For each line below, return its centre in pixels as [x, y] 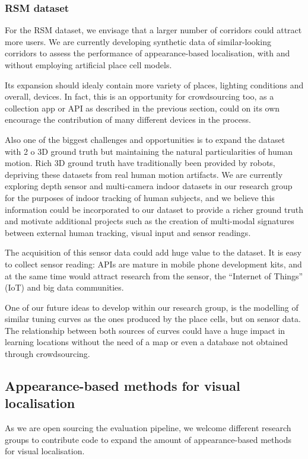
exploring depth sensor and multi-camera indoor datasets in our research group [149, 186]
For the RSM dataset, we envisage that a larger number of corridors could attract [153, 30]
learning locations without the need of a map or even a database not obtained [147, 342]
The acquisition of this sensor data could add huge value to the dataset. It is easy [153, 252]
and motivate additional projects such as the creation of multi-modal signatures [150, 221]
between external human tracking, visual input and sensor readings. [128, 232]
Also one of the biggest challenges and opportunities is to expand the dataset [145, 139]
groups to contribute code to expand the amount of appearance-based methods [148, 439]
